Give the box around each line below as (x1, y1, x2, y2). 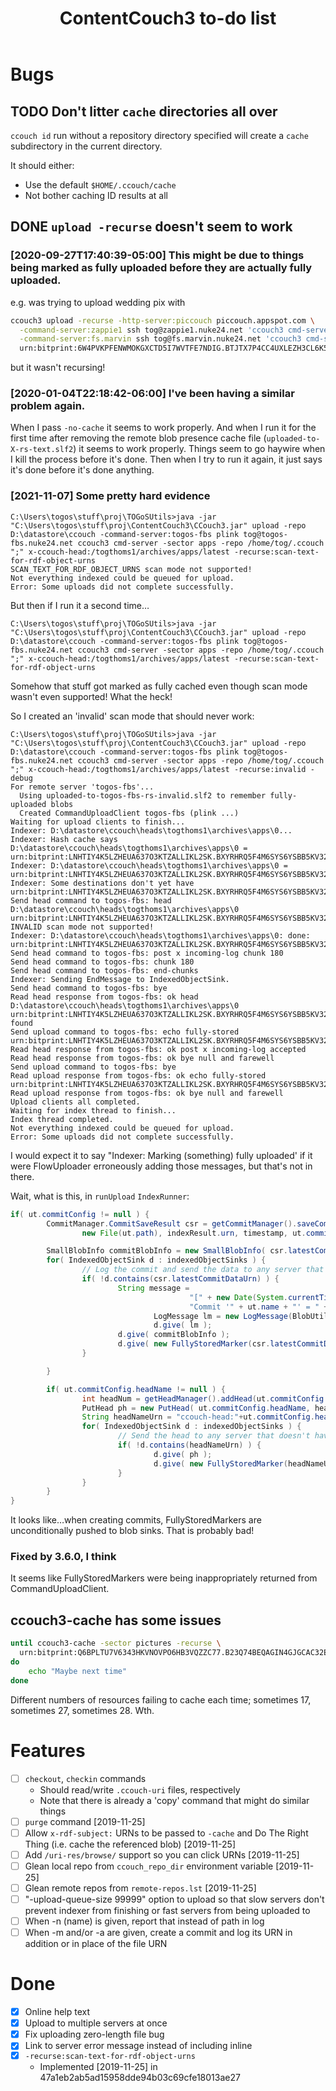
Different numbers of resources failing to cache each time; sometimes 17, (10, 1693, 312, 1706)
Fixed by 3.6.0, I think (10, 1550, 117, 1564)
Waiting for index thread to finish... (10, 1105, 177, 1116)
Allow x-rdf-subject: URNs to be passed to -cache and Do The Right (24, 1827, 309, 1839)
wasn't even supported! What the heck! (10, 690, 173, 702)
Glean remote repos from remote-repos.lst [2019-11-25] (24, 1882, 257, 1894)
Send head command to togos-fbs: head (10, 895, 172, 906)
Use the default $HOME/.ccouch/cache (24, 179, 177, 191)
